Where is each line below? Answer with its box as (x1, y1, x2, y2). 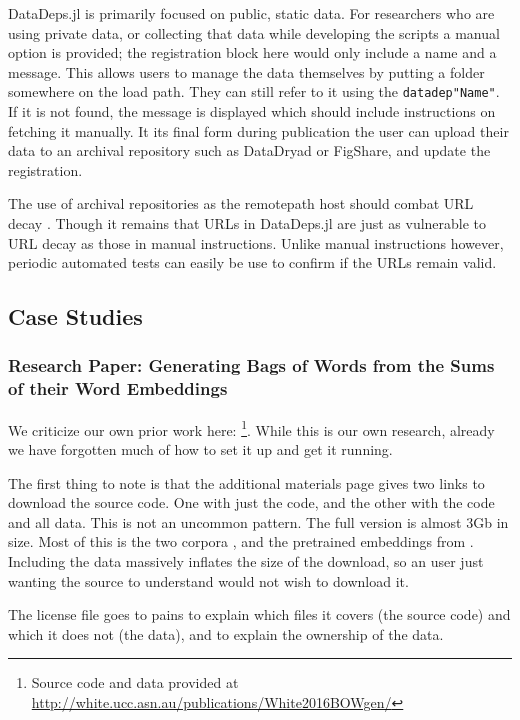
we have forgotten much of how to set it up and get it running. (8, 438, 393, 459)
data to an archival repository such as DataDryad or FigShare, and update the (8, 140, 491, 161)
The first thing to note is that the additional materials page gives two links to (8, 472, 485, 493)
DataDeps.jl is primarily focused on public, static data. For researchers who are (8, 3, 495, 23)
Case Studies (8, 301, 143, 332)
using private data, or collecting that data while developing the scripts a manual (8, 22, 500, 43)
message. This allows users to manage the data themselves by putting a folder (8, 61, 485, 82)
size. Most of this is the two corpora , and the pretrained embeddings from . (8, 531, 474, 552)
